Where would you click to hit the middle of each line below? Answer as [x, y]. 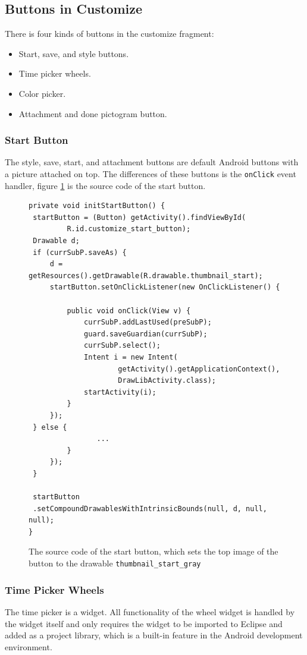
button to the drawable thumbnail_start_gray [115, 563]
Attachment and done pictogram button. [93, 113]
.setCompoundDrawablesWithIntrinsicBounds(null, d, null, [150, 508]
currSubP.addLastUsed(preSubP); [148, 322]
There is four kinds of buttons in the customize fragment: [109, 34]
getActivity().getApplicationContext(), [199, 369]
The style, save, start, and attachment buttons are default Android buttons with [152, 162]
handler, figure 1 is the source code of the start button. [105, 185]
